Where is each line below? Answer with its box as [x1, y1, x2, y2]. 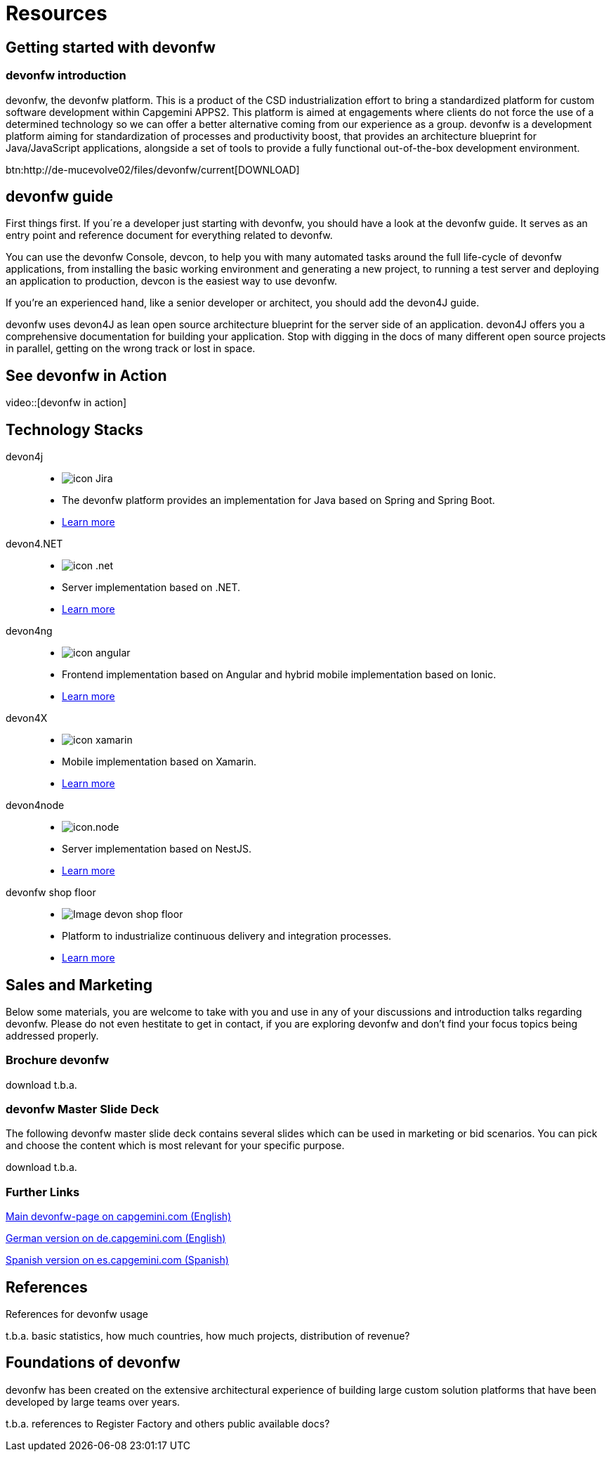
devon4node [6, 799, 65, 812]
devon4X [6, 712, 48, 725]
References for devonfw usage [6, 1308, 149, 1321]
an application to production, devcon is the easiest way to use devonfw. [6, 275, 338, 287]
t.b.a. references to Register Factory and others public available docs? [6, 1417, 330, 1430]
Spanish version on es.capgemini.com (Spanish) [6, 1254, 229, 1267]
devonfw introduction [6, 68, 126, 83]
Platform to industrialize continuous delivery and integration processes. [62, 930, 392, 943]
